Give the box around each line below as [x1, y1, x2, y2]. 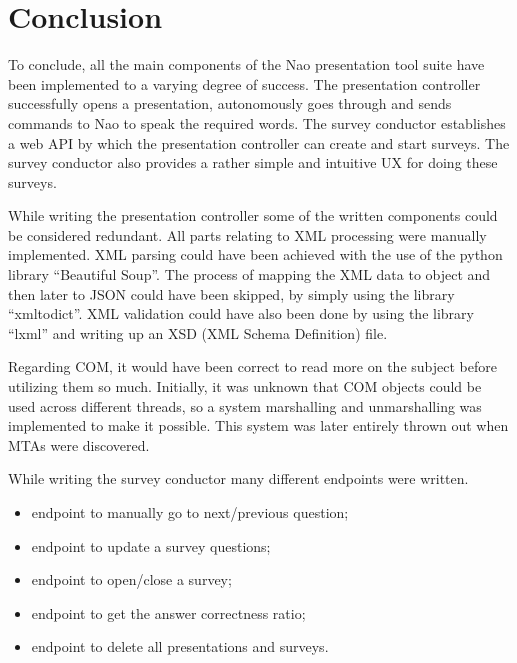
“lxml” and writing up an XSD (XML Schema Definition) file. [8, 322, 388, 343]
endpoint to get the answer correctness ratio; [31, 602, 306, 623]
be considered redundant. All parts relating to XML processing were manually [8, 224, 487, 245]
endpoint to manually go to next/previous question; [31, 502, 349, 522]
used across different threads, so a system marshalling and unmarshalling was [8, 395, 482, 416]
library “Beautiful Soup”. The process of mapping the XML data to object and [8, 264, 491, 285]
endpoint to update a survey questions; [31, 535, 271, 556]
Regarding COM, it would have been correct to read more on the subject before [8, 356, 497, 377]
